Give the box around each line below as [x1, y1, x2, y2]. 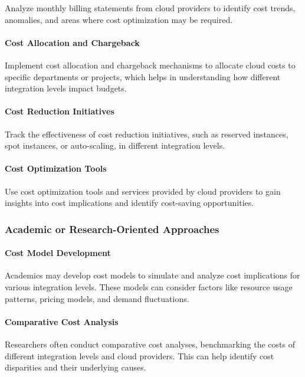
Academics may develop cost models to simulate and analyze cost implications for [5, 269, 300, 281]
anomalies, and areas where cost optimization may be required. [5, 13, 233, 25]
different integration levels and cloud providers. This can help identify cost [5, 349, 274, 362]
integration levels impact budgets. [5, 82, 127, 94]
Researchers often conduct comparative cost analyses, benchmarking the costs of [5, 337, 295, 350]
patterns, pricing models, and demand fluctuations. [5, 292, 189, 304]
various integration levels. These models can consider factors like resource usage [5, 280, 293, 293]
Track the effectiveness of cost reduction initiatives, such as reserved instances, [5, 127, 288, 140]
